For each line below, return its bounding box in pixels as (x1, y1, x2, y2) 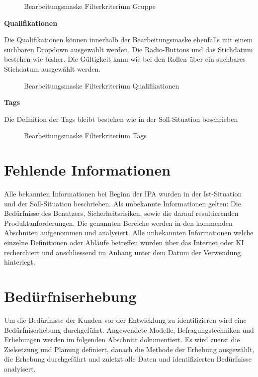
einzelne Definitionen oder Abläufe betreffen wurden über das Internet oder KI (4, 237, 244, 248)
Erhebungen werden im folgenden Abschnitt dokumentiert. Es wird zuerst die (4, 334, 240, 345)
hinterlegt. (4, 257, 35, 267)
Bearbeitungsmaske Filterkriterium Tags (24, 130, 147, 141)
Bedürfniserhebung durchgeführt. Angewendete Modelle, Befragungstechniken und (4, 324, 254, 335)
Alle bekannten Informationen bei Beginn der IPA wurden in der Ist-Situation (4, 188, 242, 199)
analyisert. (4, 363, 36, 374)
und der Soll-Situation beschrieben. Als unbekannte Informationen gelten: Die (4, 198, 241, 208)
